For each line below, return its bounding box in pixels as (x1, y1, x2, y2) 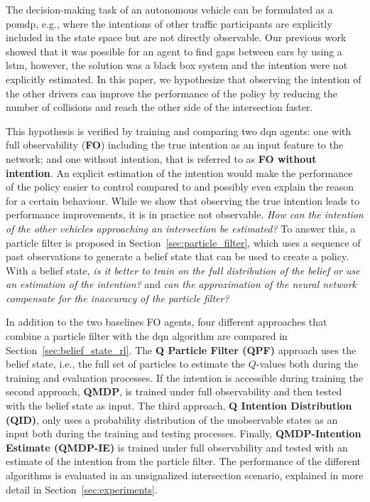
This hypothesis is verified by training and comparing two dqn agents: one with (6, 123, 352, 138)
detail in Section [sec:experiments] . (6, 481, 158, 496)
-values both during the (256, 356, 359, 371)
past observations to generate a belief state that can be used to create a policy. (6, 249, 349, 264)
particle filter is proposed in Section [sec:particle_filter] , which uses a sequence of (6, 235, 361, 250)
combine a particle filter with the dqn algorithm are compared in (6, 329, 288, 343)
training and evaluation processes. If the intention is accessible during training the (6, 370, 364, 385)
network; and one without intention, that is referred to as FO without (6, 151, 317, 166)
